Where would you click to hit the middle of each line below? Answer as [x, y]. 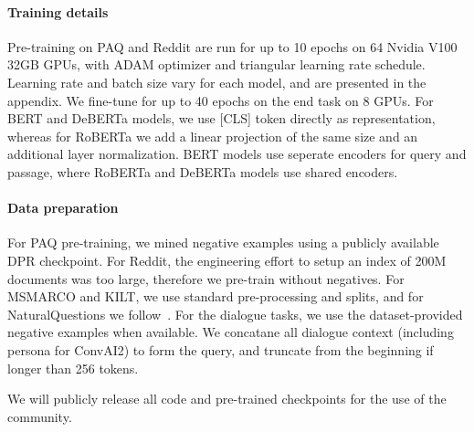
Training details [58, 11]
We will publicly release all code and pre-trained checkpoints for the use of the [227, 399]
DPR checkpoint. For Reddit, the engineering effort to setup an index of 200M [227, 260]
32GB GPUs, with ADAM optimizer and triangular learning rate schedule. [216, 64]
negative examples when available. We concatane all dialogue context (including [231, 332]
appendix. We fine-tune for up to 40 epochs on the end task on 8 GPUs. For [221, 100]
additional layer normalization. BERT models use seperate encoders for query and [237, 154]
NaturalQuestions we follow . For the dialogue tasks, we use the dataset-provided [235, 314]
